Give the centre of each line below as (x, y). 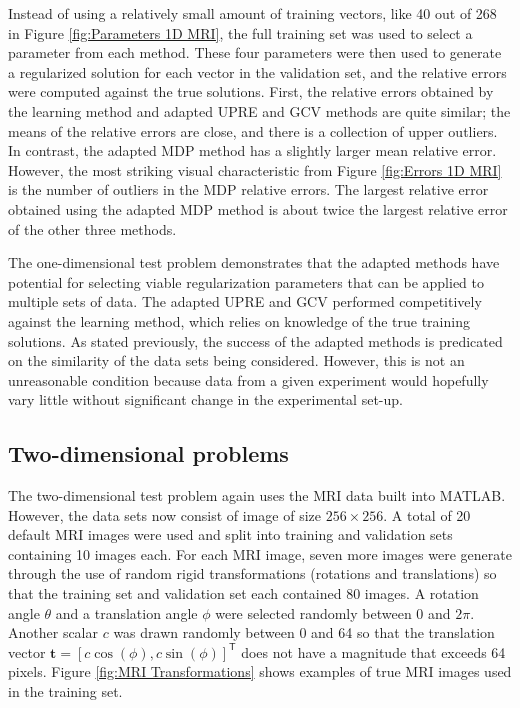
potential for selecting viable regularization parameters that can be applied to (246, 281)
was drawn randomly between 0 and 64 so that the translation (304, 632)
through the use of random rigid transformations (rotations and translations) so (252, 573)
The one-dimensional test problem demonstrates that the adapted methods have (254, 262)
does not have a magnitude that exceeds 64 (373, 651)
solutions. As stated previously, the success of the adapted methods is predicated (255, 340)
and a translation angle (126, 612)
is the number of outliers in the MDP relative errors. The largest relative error (248, 189)
